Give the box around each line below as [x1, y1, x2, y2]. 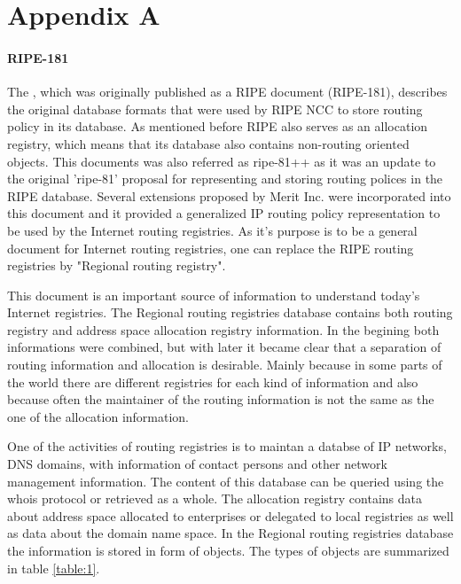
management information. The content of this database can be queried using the [7, 471, 444, 490]
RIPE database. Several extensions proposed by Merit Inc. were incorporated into [7, 186, 451, 205]
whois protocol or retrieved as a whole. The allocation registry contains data [7, 489, 422, 508]
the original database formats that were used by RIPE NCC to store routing [7, 99, 423, 118]
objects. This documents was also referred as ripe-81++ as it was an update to [7, 152, 436, 170]
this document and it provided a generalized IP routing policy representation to [7, 204, 441, 222]
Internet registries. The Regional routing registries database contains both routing [7, 303, 453, 322]
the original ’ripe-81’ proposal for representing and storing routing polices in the [7, 169, 443, 188]
